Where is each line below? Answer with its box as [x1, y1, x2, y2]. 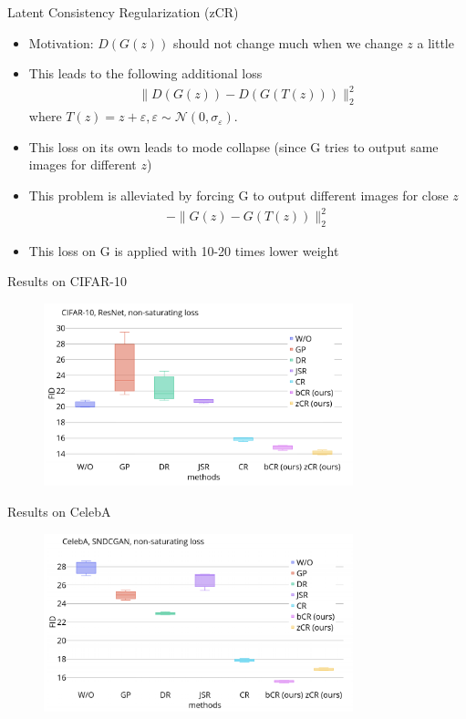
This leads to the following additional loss [28, 64, 263, 83]
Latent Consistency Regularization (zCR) [7, 3, 239, 21]
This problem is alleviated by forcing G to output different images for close [28, 185, 449, 204]
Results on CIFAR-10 [7, 272, 127, 291]
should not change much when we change [172, 33, 403, 52]
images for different [28, 155, 137, 174]
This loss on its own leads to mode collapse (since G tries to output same [28, 137, 439, 156]
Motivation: [28, 33, 94, 52]
